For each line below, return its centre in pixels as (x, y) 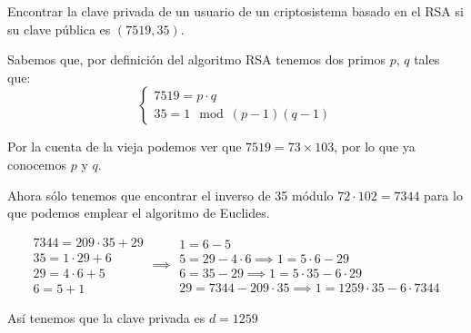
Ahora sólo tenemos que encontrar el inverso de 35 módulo (170, 195)
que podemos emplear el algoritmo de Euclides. (139, 213)
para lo (443, 195)
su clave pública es (59, 29)
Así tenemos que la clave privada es (106, 317)
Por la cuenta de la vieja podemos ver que (125, 147)
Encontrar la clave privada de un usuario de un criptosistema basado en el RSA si (235, 11)
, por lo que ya (375, 147)
